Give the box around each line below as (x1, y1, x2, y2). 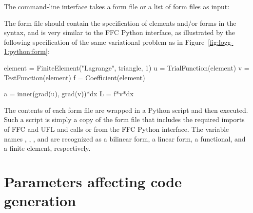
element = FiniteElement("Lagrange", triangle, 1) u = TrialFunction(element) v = (4, 62, 250, 72)
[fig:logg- (208, 36, 234, 47)
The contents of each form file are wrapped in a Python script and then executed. (4, 105, 248, 115)
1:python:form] (4, 46, 48, 56)
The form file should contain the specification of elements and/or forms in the (4, 18, 236, 28)
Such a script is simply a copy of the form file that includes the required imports (4, 114, 245, 124)
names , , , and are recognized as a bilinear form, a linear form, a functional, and (4, 133, 246, 143)
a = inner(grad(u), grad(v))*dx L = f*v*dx (4, 89, 134, 99)
